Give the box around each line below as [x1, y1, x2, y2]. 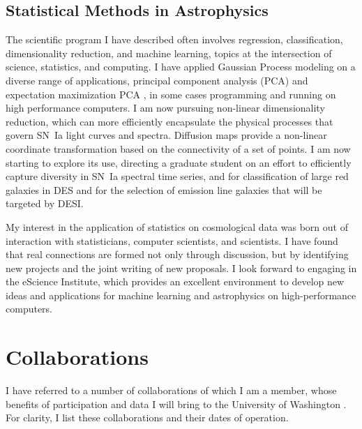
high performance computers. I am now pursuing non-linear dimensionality [6, 100, 325, 115]
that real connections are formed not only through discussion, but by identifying [6, 247, 349, 262]
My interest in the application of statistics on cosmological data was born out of [6, 219, 348, 234]
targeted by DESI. [6, 196, 84, 211]
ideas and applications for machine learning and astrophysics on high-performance [6, 287, 356, 302]
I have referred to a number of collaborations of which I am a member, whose [6, 383, 337, 398]
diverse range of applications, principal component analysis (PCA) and [6, 73, 308, 87]
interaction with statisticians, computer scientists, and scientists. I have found [6, 233, 338, 248]
